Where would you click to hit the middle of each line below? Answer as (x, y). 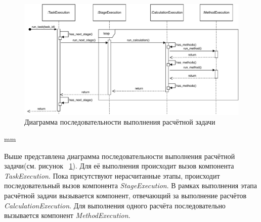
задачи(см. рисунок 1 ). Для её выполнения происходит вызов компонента (119, 166)
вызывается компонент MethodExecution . (67, 215)
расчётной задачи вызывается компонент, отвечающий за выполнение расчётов (125, 196)
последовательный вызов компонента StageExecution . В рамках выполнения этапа (130, 185)
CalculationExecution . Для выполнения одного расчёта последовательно (115, 205)
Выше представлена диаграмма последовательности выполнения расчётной (120, 156)
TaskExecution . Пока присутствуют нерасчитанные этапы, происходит (112, 175)
